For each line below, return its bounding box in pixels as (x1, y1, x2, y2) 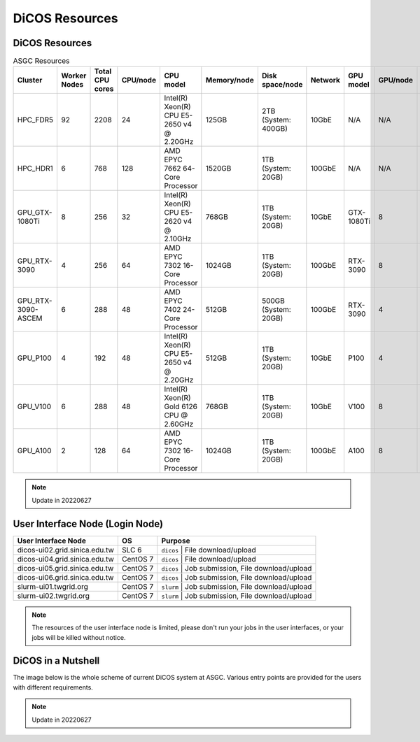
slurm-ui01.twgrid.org (17, 581, 89, 591)
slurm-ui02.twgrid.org (17, 591, 90, 601)
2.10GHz (164, 234, 192, 244)
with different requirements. (13, 683, 94, 692)
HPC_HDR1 (17, 164, 53, 173)
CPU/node (121, 76, 157, 85)
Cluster (17, 76, 43, 85)
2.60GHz (164, 420, 194, 429)
